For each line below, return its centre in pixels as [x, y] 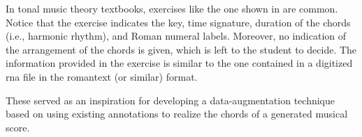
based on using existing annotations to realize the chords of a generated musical [177, 114]
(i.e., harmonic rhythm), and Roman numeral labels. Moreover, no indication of [176, 36]
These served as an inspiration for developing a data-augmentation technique [170, 100]
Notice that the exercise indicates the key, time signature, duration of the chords [178, 22]
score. [18, 127]
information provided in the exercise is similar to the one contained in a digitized [179, 63]
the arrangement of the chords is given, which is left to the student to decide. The [181, 49]
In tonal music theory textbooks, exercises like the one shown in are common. [172, 8]
